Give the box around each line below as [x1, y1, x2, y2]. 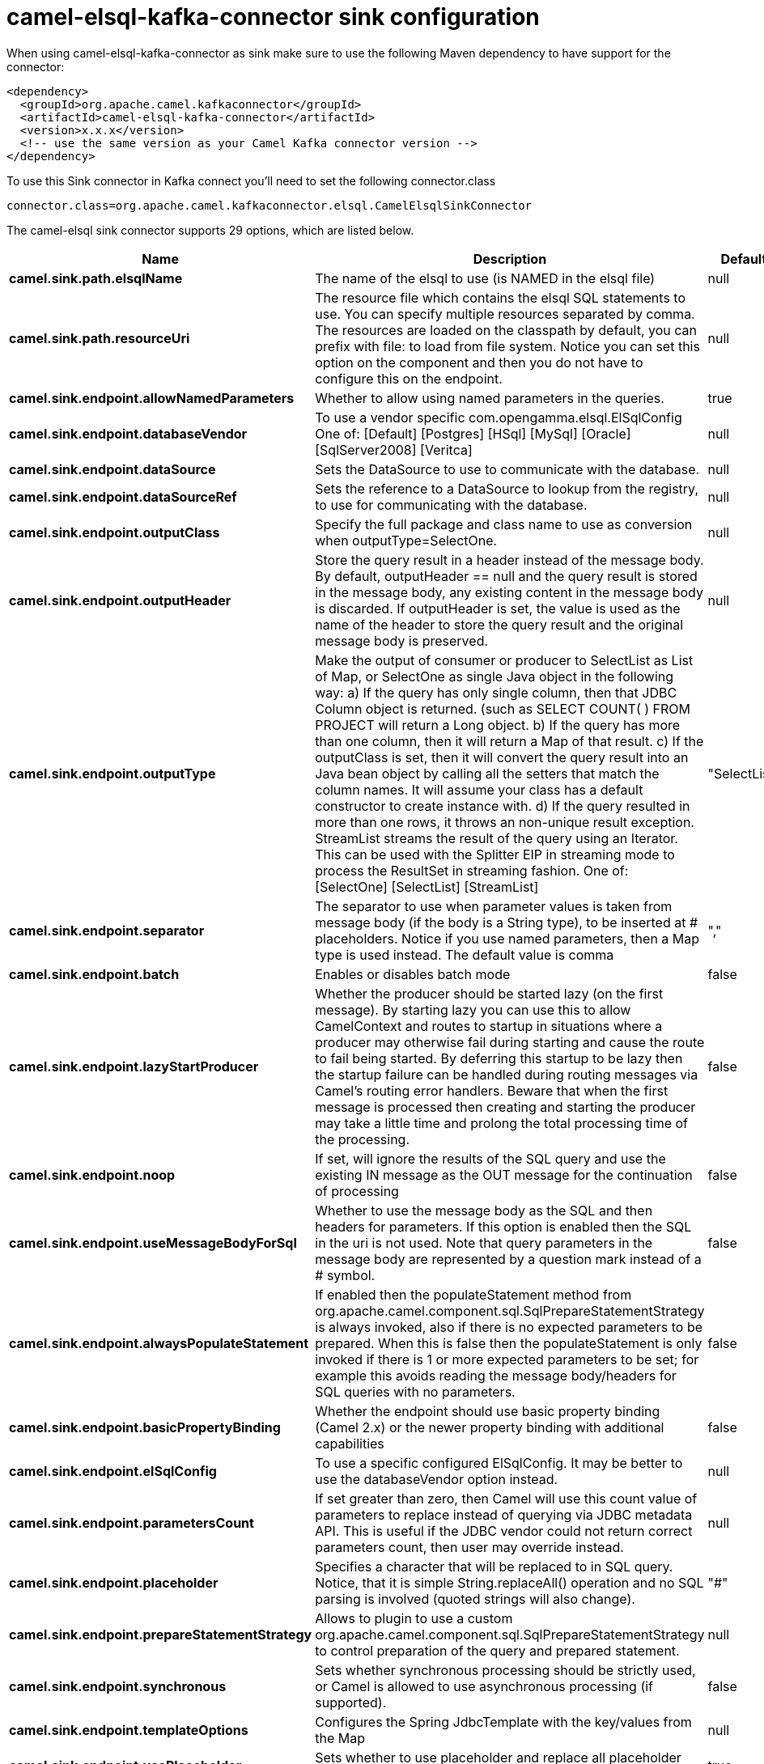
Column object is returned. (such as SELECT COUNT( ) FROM [315, 700, 691, 717]
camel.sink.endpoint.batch [9, 965, 180, 982]
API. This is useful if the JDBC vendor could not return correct [315, 1522, 693, 1539]
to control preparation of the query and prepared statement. [315, 1642, 680, 1659]
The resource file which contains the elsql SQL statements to [315, 289, 685, 306]
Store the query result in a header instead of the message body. [315, 551, 704, 568]
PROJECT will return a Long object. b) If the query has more [315, 716, 681, 733]
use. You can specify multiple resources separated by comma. [315, 305, 695, 322]
